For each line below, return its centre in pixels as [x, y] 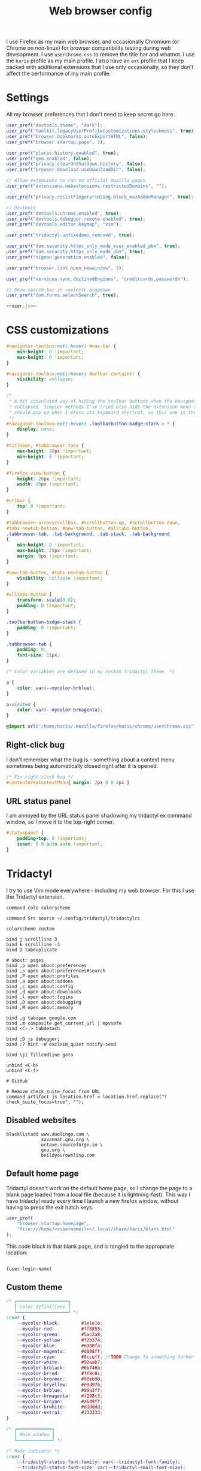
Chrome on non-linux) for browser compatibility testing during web [89, 48]
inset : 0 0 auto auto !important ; [60, 844]
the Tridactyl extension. [35, 897]
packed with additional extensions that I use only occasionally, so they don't [100, 67]
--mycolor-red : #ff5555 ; [60, 1329]
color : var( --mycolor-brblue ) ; [56, 688]
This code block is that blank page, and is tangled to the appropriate [90, 1246]
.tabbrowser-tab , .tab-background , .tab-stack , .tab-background [88, 534]
